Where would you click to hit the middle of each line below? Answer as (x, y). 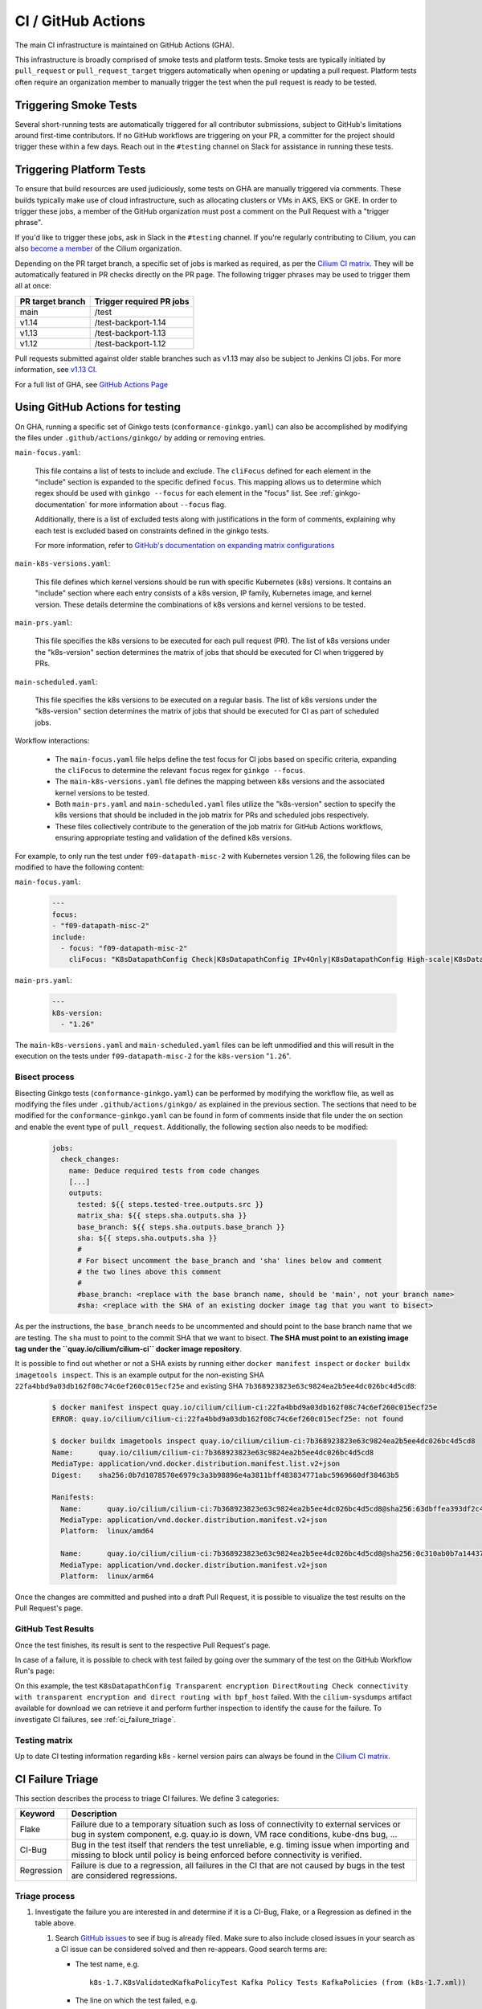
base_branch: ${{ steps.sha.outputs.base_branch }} (181, 1227)
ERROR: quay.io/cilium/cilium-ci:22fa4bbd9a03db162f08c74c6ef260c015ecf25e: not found (228, 1419)
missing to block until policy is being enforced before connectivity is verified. (216, 1855)
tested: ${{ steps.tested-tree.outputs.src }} (171, 1204)
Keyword (37, 1814)
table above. (55, 1923)
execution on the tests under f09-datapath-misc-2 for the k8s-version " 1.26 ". (153, 1056)
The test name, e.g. (107, 1964)
